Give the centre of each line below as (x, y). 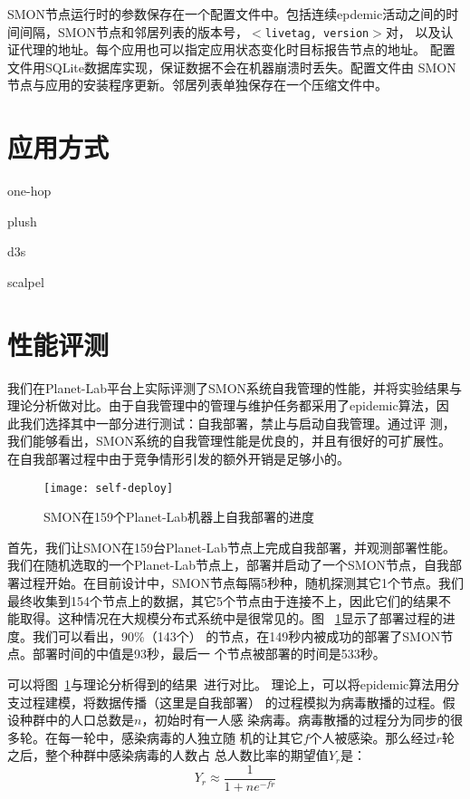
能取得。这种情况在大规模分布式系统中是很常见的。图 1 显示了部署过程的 (225, 618)
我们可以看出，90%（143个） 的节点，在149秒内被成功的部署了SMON (236, 635)
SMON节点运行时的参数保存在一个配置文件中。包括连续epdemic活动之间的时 (233, 14)
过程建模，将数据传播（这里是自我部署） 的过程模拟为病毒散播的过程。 (231, 702)
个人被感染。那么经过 (373, 737)
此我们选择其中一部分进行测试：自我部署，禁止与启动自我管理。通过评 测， (231, 423)
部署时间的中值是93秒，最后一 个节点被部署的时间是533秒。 (209, 654)
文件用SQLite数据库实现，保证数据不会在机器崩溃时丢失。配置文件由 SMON (232, 67)
